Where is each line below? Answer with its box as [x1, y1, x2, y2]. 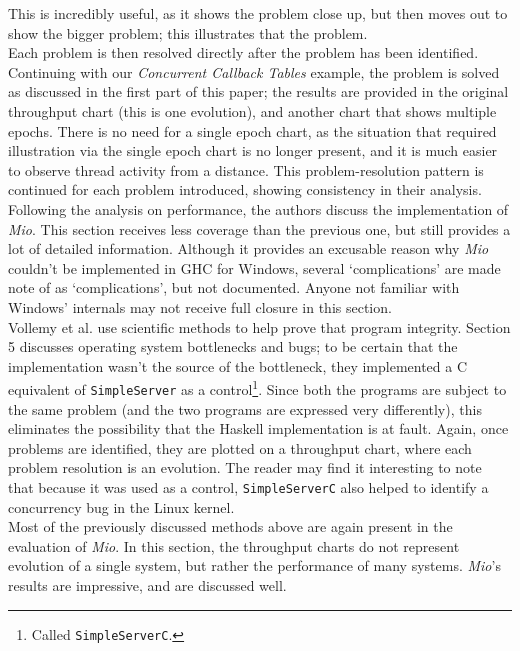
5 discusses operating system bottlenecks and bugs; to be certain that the [8, 336, 458, 357]
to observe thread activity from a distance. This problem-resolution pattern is [8, 159, 484, 180]
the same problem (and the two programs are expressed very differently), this [8, 398, 482, 419]
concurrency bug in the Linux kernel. [8, 496, 235, 517]
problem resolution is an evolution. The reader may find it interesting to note [8, 457, 482, 478]
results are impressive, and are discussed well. [8, 575, 287, 595]
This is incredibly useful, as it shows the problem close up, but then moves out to [8, 3, 508, 23]
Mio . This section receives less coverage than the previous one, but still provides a [8, 218, 511, 239]
